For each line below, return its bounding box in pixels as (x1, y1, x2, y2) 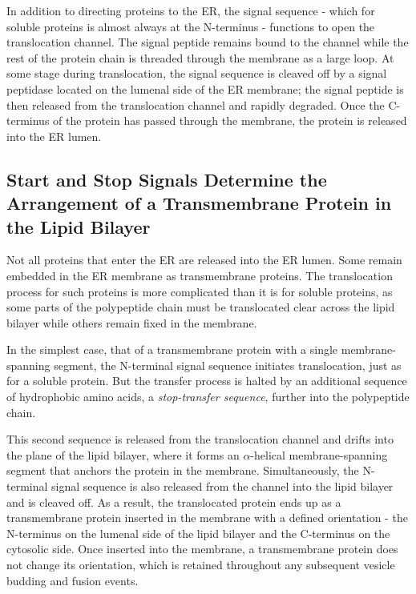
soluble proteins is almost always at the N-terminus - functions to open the (6, 18, 375, 34)
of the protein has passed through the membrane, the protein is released (53, 112, 407, 129)
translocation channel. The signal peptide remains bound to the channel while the (6, 34, 409, 50)
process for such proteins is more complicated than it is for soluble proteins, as (6, 283, 393, 299)
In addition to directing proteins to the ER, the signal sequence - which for (6, 2, 375, 18)
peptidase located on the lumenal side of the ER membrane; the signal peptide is (6, 80, 404, 97)
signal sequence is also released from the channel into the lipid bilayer (51, 478, 394, 495)
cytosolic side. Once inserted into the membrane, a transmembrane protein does (6, 540, 398, 557)
